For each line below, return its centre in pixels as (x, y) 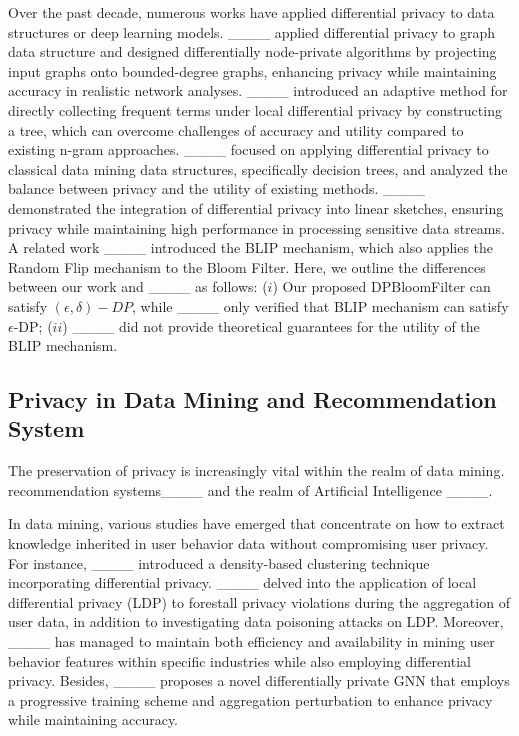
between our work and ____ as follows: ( (138, 286)
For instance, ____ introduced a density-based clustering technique (219, 562)
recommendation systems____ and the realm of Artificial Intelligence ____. (250, 489)
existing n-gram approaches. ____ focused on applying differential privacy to (248, 149)
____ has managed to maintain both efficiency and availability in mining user (251, 641)
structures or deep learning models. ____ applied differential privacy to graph (252, 31)
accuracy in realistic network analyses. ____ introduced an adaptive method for (258, 90)
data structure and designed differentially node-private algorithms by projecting (252, 51)
